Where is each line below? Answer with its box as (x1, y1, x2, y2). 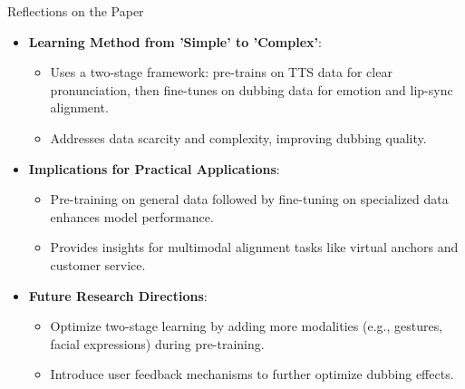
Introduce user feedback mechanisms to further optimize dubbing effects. (50, 365, 454, 384)
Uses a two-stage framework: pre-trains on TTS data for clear (50, 63, 392, 82)
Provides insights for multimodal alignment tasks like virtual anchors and (50, 238, 459, 257)
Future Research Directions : (28, 286, 208, 305)
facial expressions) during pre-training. (50, 334, 265, 353)
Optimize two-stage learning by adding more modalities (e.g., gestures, (50, 316, 443, 336)
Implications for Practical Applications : (28, 159, 280, 178)
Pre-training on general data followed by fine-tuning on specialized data (50, 190, 449, 209)
